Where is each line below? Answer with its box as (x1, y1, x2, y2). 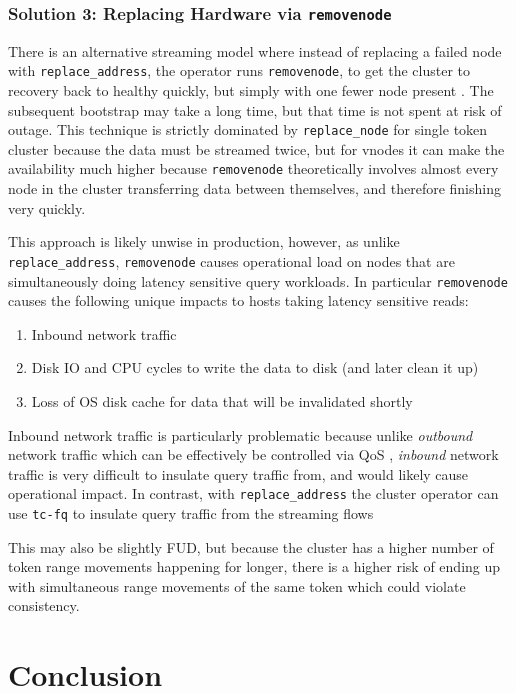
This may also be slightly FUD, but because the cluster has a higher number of (8, 536, 494, 557)
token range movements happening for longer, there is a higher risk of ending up (8, 556, 501, 577)
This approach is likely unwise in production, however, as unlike (8, 231, 400, 252)
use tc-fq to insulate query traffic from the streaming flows (8, 503, 374, 524)
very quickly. (8, 197, 86, 218)
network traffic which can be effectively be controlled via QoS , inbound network (8, 444, 499, 465)
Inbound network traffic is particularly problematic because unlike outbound (8, 424, 473, 445)
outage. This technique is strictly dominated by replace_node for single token (8, 119, 488, 140)
